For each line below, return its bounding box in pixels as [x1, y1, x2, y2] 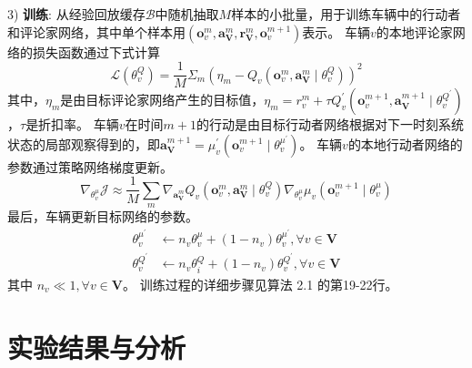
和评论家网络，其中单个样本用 [7, 22, 186, 41]
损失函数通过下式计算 [32, 42, 160, 61]
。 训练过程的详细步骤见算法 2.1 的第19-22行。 [123, 274, 398, 293]
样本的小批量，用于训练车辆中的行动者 [231, 5, 461, 23]
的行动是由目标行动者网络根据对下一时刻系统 [196, 115, 465, 134]
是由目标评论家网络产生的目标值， [60, 90, 265, 109]
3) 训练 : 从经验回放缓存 [7, 5, 146, 23]
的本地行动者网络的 [347, 134, 463, 153]
